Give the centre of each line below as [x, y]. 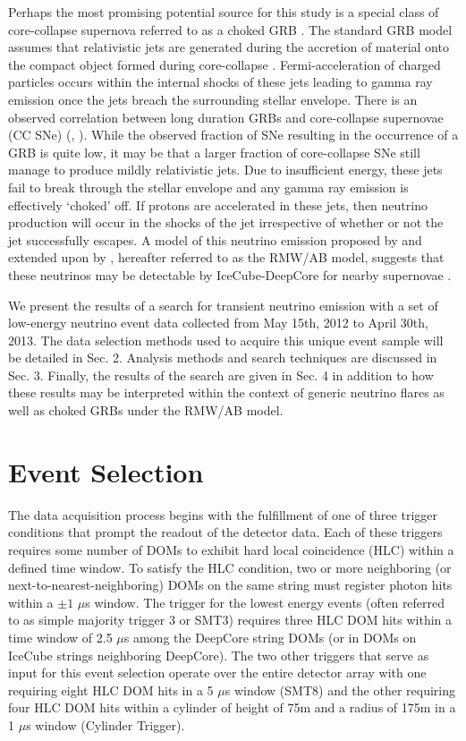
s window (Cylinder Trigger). [106, 724]
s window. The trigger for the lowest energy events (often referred [265, 602]
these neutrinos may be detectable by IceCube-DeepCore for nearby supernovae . [230, 274]
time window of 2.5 [60, 637]
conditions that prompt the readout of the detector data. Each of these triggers [225, 532]
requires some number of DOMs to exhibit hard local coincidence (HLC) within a [231, 549]
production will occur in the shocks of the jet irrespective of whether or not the [226, 222]
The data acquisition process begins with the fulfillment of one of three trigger [223, 514]
